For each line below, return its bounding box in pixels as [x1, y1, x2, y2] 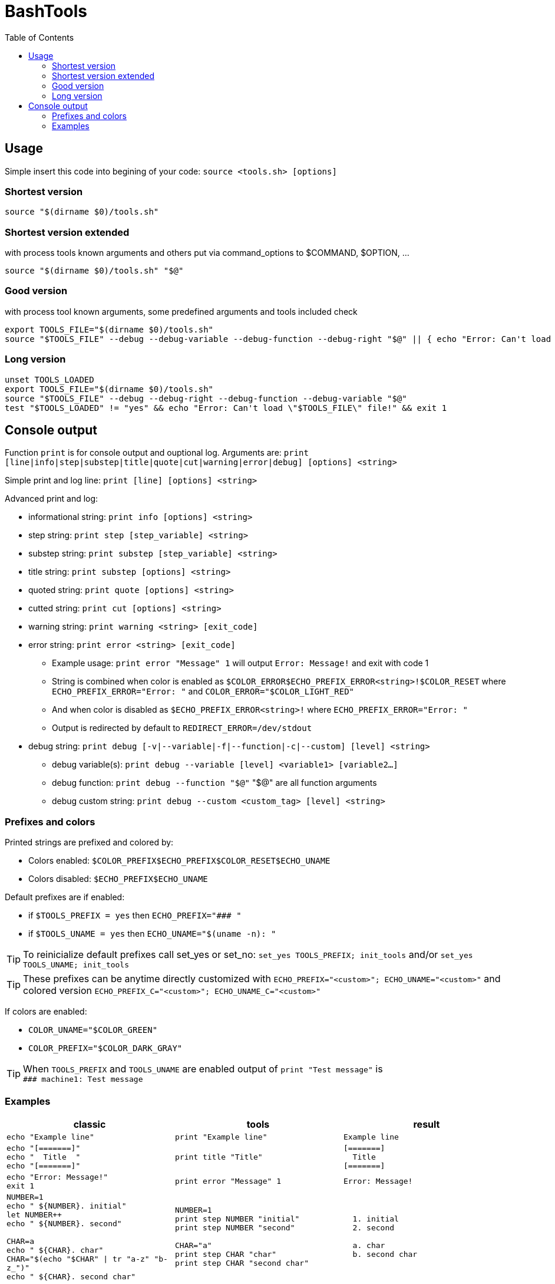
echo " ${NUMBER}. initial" [6, 1201, 127, 1210]
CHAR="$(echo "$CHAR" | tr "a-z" [6, 1254, 150, 1263]
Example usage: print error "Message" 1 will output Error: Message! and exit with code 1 [52, 658, 429, 669]
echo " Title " [6, 1152, 81, 1161]
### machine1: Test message [23, 1075, 143, 1084]
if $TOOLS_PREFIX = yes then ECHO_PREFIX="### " [28, 910, 242, 921]
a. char [352, 1241, 385, 1250]
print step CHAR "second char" [174, 1259, 309, 1268]
